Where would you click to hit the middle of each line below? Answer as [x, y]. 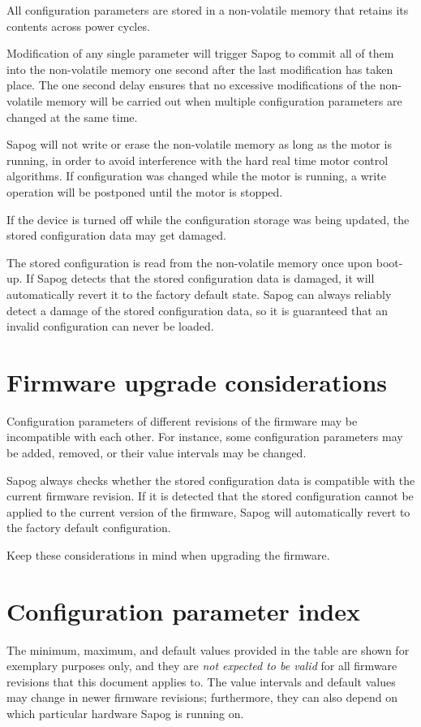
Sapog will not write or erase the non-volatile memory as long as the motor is [199, 144]
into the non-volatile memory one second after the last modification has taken [200, 69]
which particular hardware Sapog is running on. [125, 714]
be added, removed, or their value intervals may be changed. [157, 452]
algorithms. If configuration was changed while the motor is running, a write [196, 176]
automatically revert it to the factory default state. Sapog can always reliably [199, 294]
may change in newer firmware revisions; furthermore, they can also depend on [202, 697]
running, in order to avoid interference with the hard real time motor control [198, 160]
